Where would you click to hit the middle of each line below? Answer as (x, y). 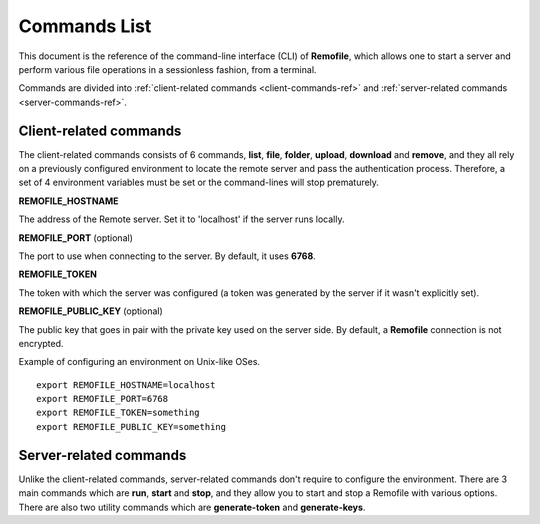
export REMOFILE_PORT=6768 (102, 399)
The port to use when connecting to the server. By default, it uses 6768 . (167, 256)
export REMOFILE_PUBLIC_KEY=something (131, 426)
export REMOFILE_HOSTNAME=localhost (126, 384)
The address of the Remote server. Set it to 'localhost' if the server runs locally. (181, 219)
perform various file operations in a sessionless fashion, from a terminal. (167, 69)
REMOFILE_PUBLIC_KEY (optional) (91, 311)
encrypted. (41, 343)
